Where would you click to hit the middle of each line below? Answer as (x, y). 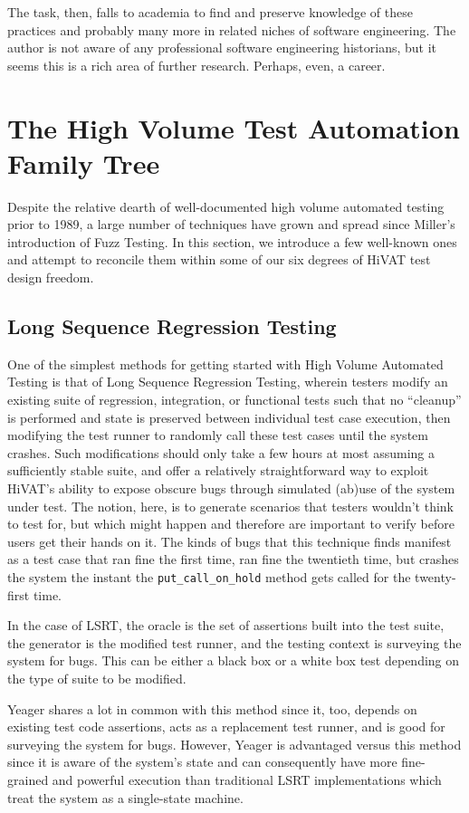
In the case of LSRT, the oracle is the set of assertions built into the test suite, (226, 625)
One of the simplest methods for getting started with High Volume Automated (225, 363)
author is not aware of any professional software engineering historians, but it (222, 48)
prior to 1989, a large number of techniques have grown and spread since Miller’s (231, 224)
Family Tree (84, 163)
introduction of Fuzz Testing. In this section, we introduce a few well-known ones (232, 241)
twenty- (435, 576)
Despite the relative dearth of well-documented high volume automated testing (226, 206)
